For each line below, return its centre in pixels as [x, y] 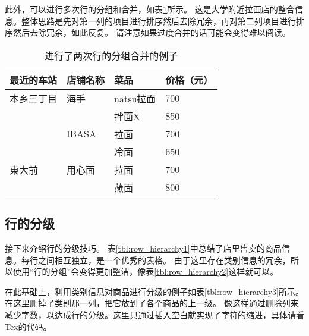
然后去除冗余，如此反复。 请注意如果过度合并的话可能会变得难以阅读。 [152, 32]
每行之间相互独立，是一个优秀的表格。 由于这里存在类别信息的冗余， [156, 260]
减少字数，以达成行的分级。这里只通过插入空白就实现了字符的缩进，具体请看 [154, 314]
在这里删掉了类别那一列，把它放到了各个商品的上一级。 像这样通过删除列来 [152, 303]
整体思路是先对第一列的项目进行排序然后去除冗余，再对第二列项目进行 [158, 21]
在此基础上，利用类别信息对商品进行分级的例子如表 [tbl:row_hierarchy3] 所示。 [154, 291]
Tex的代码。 [28, 326]
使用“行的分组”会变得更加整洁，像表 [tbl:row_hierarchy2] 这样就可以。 [146, 271]
